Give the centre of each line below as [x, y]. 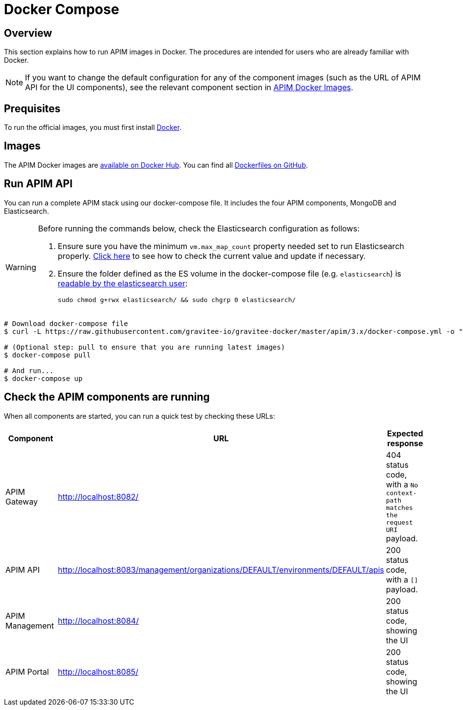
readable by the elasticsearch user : [123, 283]
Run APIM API [38, 184]
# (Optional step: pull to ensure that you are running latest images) [145, 347]
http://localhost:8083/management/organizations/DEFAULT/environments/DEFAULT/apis [221, 570]
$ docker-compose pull [48, 355]
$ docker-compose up [43, 378]
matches [399, 507]
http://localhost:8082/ [98, 496]
